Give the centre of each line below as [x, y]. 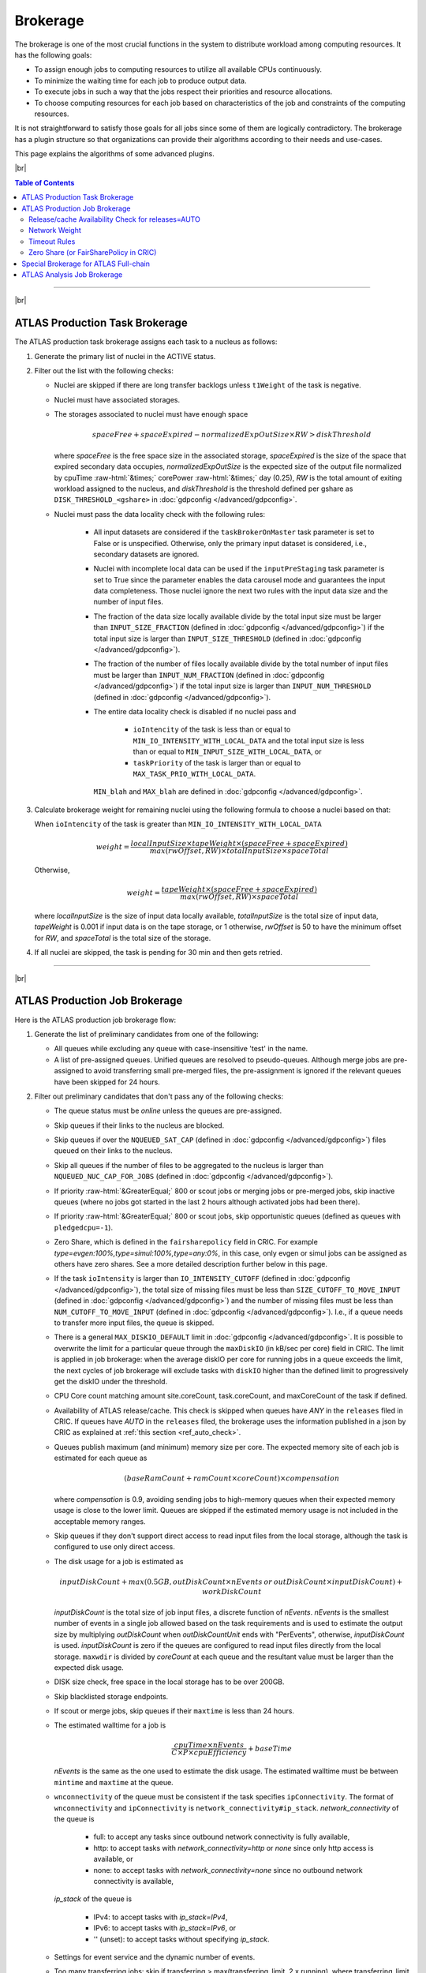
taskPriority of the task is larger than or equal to [217, 762]
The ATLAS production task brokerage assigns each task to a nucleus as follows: [146, 342]
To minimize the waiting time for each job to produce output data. [141, 80]
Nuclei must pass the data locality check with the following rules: [160, 514]
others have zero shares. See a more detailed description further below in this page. [191, 1264]
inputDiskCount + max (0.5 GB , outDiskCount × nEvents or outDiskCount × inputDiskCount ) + [231, 1582]
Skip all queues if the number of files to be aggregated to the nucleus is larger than [189, 1165]
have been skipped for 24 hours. [107, 1082]
